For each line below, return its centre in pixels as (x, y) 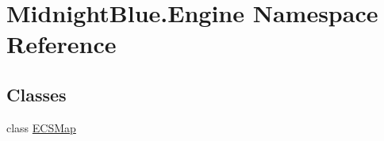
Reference (61, 44)
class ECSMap (41, 127)
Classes (36, 94)
